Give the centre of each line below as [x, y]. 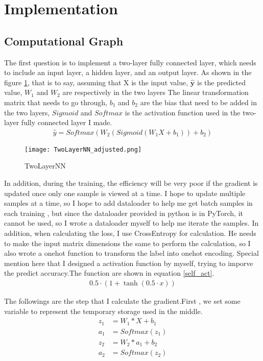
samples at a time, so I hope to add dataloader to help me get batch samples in [128, 203]
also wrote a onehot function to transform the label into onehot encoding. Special [131, 253]
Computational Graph [64, 41]
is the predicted [221, 82]
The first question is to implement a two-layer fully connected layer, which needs [130, 62]
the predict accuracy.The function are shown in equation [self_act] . [109, 273]
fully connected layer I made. [67, 122]
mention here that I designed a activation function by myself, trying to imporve [129, 263]
